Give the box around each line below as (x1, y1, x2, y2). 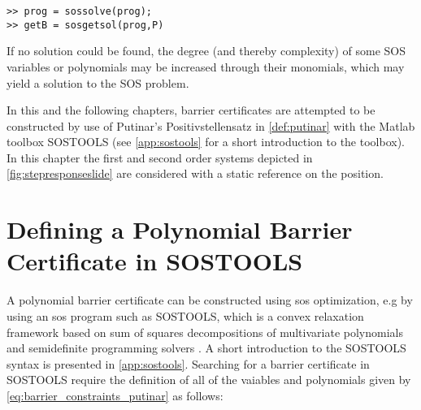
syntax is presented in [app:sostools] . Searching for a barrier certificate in (7, 355, 370, 372)
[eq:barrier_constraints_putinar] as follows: (7, 386, 224, 404)
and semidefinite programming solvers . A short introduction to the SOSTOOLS (7, 339, 406, 356)
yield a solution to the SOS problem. (7, 74, 189, 91)
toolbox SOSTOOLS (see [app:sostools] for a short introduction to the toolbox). (7, 133, 405, 150)
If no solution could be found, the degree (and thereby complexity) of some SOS (7, 42, 406, 59)
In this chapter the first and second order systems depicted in (7, 149, 313, 166)
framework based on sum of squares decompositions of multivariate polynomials (7, 323, 403, 340)
